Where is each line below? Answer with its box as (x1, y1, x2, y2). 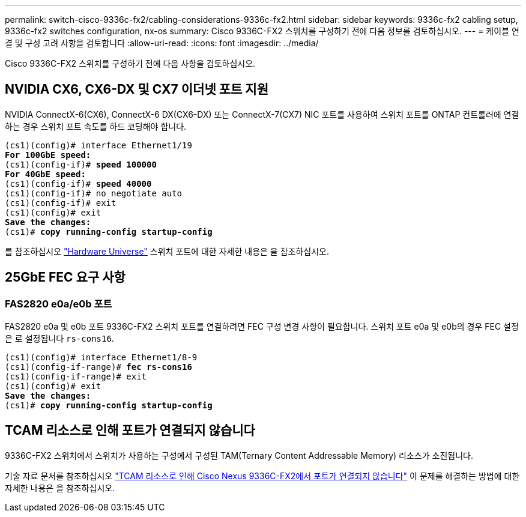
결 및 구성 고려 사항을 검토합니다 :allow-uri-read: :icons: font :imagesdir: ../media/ (5, 38, 319, 48)
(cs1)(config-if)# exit (5, 198, 116, 208)
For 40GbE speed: (5, 169, 86, 179)
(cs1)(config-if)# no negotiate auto (5, 188, 183, 198)
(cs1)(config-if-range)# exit (5, 372, 147, 382)
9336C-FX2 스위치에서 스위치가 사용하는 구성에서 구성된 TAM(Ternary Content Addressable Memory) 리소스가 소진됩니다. (5, 450, 473, 461)
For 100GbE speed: (5, 150, 91, 160)
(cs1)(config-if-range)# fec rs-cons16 (5, 362, 192, 372)
